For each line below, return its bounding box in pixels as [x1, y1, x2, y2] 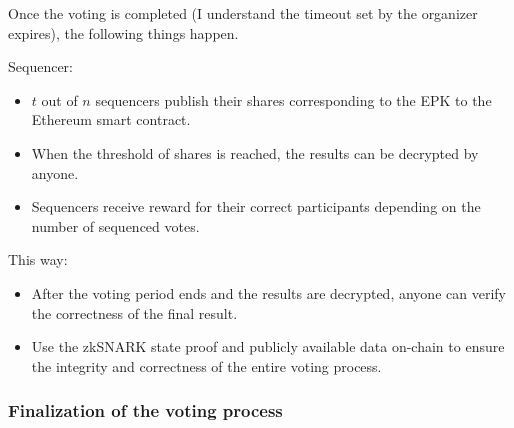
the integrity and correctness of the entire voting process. [31, 355, 382, 376]
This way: [8, 249, 68, 270]
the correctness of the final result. [31, 302, 238, 323]
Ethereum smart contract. [31, 109, 191, 130]
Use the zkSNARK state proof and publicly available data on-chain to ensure [31, 336, 505, 357]
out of [41, 89, 78, 110]
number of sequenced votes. [31, 215, 200, 236]
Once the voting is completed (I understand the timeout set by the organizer [8, 3, 478, 23]
